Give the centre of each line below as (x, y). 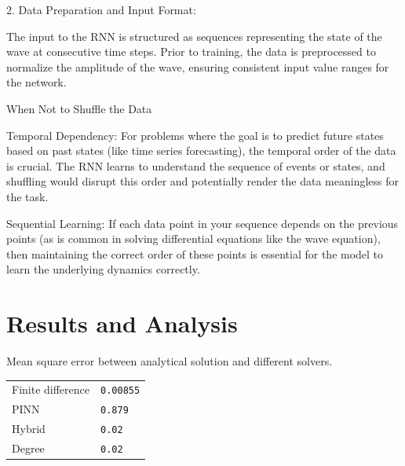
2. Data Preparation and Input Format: (101, 9)
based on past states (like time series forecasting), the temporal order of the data (201, 150)
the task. (27, 196)
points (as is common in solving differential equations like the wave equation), (193, 239)
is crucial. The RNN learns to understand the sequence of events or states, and (196, 165)
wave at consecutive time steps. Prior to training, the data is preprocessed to (191, 51)
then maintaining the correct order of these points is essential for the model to (195, 253)
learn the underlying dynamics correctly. (103, 269)
